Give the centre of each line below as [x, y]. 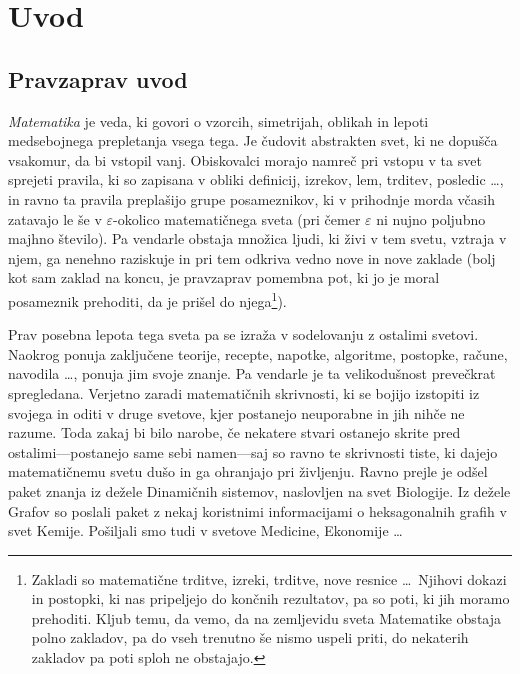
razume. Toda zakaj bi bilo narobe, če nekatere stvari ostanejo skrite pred [234, 432]
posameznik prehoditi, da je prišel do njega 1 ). [147, 299]
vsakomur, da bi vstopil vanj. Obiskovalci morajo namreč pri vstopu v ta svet [245, 159]
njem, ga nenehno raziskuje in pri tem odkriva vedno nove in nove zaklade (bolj [252, 257]
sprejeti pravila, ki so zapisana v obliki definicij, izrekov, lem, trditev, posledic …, [256, 179]
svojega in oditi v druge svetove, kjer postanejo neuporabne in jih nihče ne [236, 412]
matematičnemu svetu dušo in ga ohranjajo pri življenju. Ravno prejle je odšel [248, 471]
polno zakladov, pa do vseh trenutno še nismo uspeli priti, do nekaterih [250, 637]
